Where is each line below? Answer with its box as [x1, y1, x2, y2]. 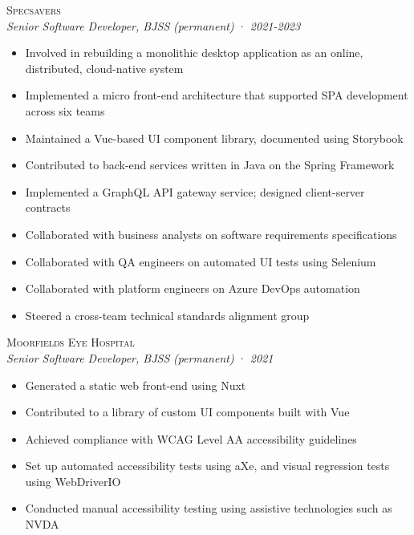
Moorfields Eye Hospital [6, 334, 135, 351]
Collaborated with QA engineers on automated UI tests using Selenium [25, 253, 376, 270]
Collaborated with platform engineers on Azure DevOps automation [25, 280, 360, 297]
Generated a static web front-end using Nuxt [25, 376, 246, 393]
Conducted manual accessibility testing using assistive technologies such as [25, 500, 392, 517]
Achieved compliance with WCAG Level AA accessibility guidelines [25, 430, 357, 447]
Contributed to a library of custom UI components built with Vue [25, 403, 350, 420]
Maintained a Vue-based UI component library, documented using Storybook [25, 129, 404, 146]
